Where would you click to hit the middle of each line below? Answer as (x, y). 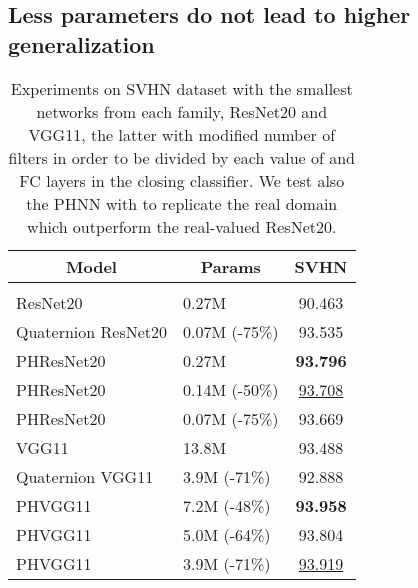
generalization (81, 43)
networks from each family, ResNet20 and (182, 111)
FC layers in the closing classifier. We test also (182, 180)
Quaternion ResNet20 (92, 331)
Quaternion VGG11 (85, 476)
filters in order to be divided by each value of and (181, 157)
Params (230, 266)
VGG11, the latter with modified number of (182, 134)
